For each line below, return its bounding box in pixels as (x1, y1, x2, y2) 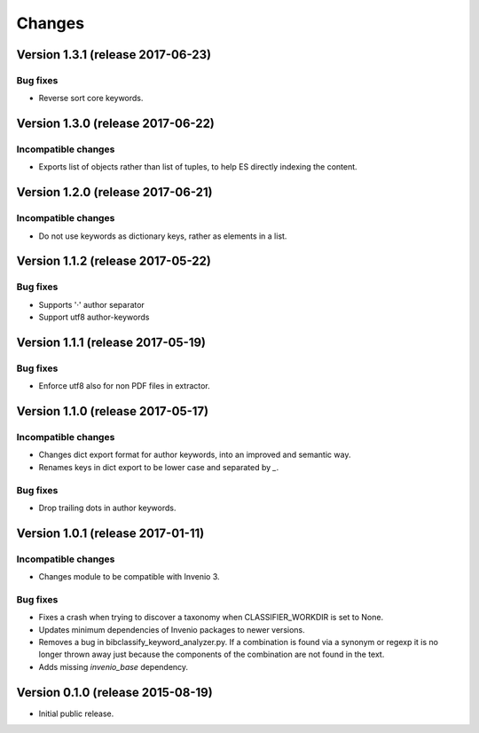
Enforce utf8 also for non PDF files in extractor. (38, 381, 210, 391)
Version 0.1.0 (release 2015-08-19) (16, 684, 213, 700)
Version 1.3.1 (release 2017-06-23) (16, 47, 212, 62)
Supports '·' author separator (38, 299, 145, 310)
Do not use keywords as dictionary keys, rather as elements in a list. (38, 231, 287, 241)
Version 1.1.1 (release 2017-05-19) (16, 335, 207, 350)
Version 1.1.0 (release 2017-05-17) (16, 404, 208, 419)
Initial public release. (38, 708, 114, 719)
